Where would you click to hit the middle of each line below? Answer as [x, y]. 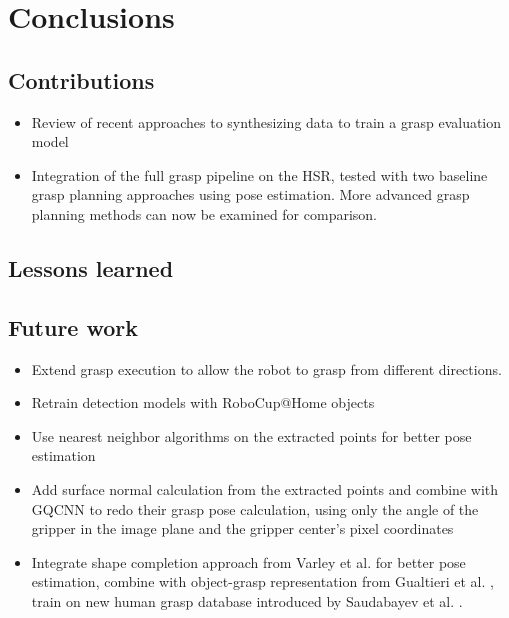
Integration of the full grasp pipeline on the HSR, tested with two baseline [259, 174]
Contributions [81, 79]
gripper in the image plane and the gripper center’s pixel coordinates [242, 528]
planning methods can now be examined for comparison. [204, 213]
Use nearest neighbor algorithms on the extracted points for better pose [251, 435]
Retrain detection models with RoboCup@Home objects [203, 402]
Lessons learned [91, 267]
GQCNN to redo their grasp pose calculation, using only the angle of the [255, 508]
